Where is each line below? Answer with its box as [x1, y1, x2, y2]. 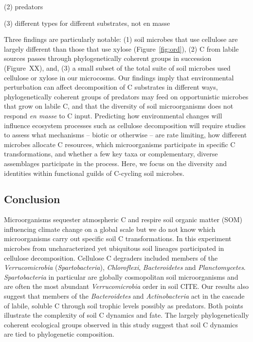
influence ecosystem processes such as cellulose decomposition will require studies [4, 120, 246, 130]
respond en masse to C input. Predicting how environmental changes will [4, 110, 222, 120]
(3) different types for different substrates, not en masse [4, 18, 170, 28]
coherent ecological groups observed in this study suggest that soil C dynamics [4, 319, 238, 329]
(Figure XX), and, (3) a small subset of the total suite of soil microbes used [4, 62, 231, 73]
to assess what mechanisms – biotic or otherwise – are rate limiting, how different [4, 130, 247, 140]
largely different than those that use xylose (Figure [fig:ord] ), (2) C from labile [4, 43, 239, 54]
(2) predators [4, 1, 43, 11]
